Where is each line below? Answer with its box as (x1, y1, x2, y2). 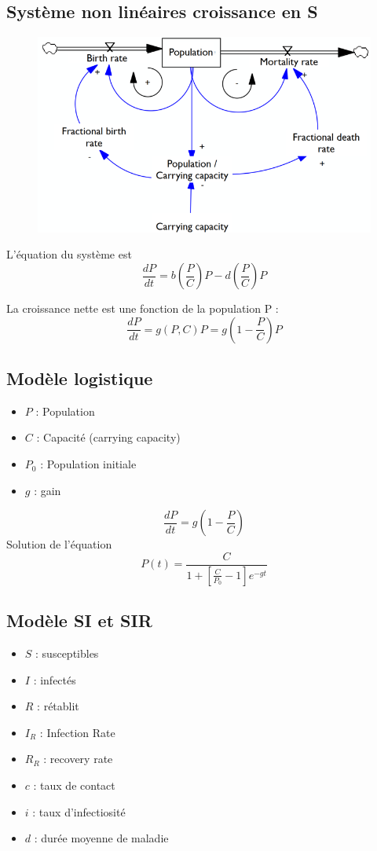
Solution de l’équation (6, 536, 112, 552)
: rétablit (37, 698, 79, 714)
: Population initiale (40, 456, 137, 472)
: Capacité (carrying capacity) (36, 429, 181, 446)
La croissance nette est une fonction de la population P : (6, 300, 279, 317)
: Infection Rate (39, 724, 115, 740)
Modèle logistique (6, 366, 153, 391)
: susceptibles (35, 644, 99, 661)
